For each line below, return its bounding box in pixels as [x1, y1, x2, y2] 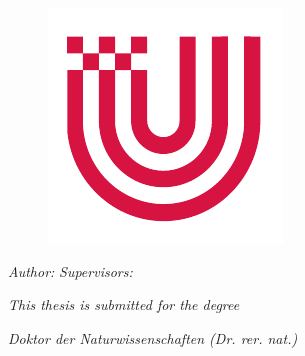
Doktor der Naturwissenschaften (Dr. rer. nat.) [8, 327, 298, 348]
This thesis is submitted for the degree [8, 294, 240, 315]
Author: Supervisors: [8, 260, 133, 281]
